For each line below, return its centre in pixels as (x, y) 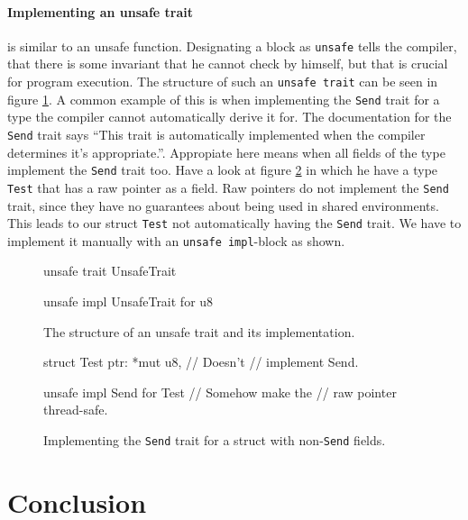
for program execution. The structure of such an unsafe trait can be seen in (223, 82)
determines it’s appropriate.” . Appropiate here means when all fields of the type (226, 152)
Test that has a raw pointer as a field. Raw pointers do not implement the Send (228, 187)
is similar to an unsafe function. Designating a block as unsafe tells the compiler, (232, 46)
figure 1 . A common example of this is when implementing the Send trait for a (224, 99)
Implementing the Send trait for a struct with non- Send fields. (215, 439)
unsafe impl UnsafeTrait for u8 (128, 301)
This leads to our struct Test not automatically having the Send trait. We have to (234, 223)
